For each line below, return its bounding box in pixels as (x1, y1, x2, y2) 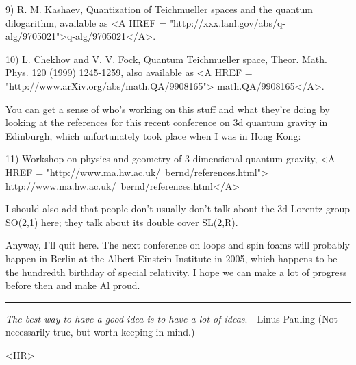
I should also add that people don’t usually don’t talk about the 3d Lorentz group (5, 201, 351, 216)
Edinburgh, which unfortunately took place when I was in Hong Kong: (5, 128, 301, 142)
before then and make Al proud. (5, 278, 140, 292)
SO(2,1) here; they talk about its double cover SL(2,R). (5, 214, 238, 229)
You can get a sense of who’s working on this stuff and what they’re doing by (5, 101, 330, 116)
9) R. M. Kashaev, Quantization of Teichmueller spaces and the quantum (5, 2, 313, 16)
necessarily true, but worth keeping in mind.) (5, 325, 195, 339)
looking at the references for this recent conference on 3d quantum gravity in (5, 115, 328, 129)
